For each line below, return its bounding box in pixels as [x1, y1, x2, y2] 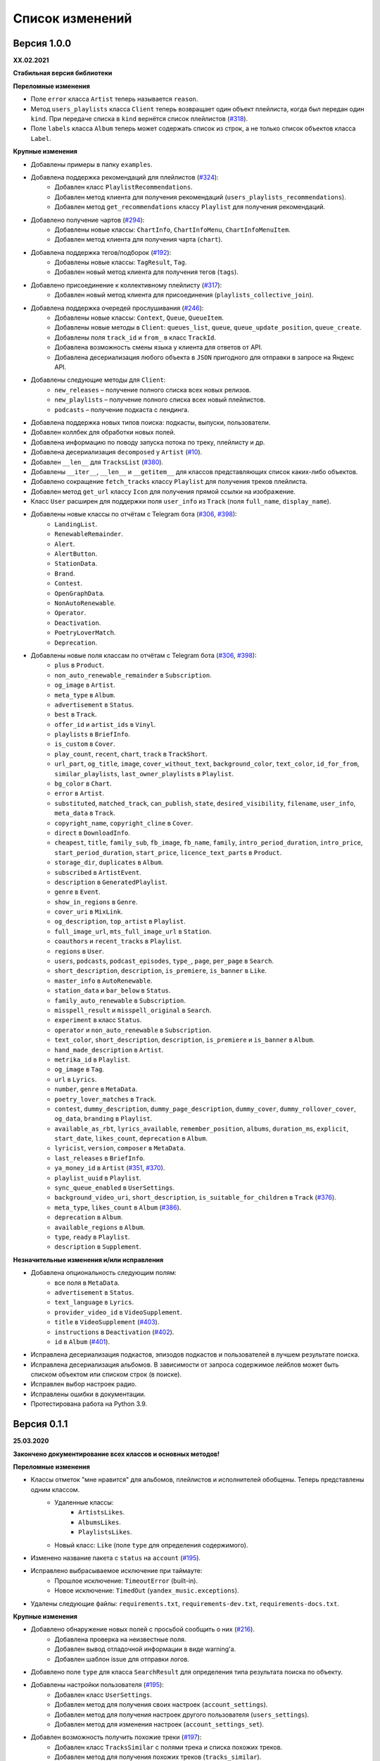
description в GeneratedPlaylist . [54, 878, 167, 886]
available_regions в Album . [54, 1223, 146, 1231]
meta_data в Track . [54, 809, 115, 817]
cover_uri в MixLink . [54, 907, 123, 916]
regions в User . [54, 947, 105, 955]
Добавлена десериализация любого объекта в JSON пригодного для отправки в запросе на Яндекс [54, 353, 355, 361]
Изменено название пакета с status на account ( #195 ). [30, 1554, 201, 1562]
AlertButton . [54, 549, 98, 558]
